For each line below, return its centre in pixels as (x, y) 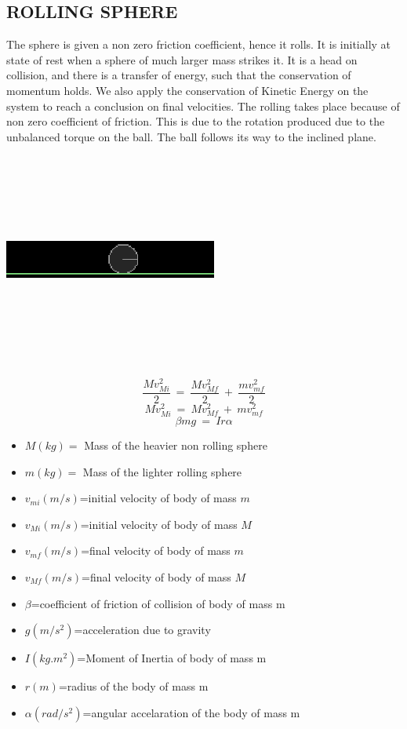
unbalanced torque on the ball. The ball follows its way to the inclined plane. (191, 136)
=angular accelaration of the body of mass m (191, 712)
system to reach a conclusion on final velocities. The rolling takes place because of (203, 106)
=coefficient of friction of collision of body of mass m (158, 603)
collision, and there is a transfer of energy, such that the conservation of (179, 75)
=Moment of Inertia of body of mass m (172, 658)
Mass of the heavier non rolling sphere (176, 445)
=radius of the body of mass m (133, 686)
